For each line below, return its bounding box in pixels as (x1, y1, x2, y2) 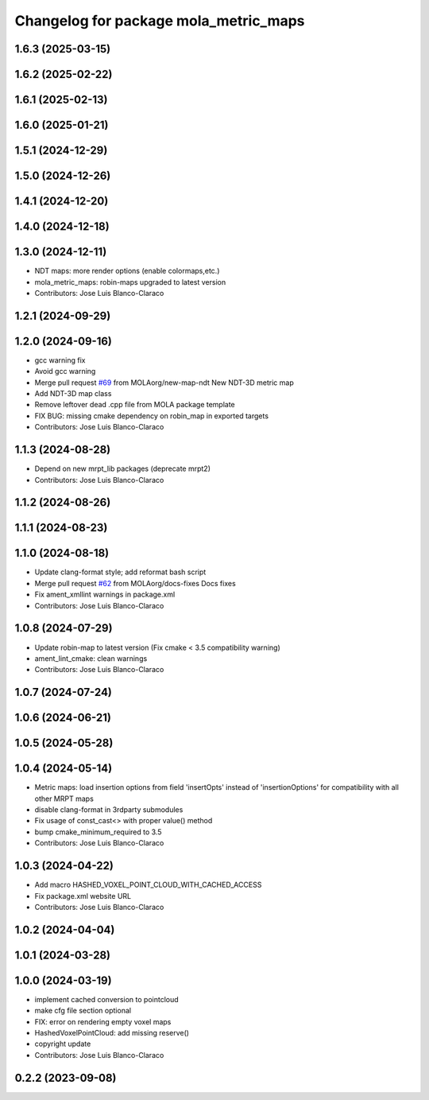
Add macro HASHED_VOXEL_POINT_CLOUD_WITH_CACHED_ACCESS (34, 880, 262, 890)
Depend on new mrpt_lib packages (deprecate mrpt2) (34, 464, 211, 473)
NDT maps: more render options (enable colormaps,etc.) (34, 266, 220, 276)
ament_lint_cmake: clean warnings (34, 653, 148, 663)
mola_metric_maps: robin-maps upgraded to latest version (34, 277, 226, 286)
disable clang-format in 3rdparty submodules (34, 805, 184, 814)
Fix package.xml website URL (34, 891, 131, 900)
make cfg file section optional (34, 1006, 131, 1016)
